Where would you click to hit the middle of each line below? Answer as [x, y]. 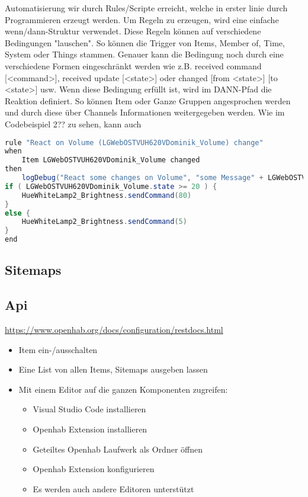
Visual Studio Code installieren [89, 409]
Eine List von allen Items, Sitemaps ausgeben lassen [113, 369]
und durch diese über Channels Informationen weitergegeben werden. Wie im [145, 112]
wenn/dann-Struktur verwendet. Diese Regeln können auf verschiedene [133, 31]
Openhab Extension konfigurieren [94, 469]
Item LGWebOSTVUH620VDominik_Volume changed [111, 160]
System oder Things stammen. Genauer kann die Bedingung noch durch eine [144, 54]
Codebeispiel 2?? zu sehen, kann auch [73, 124]
